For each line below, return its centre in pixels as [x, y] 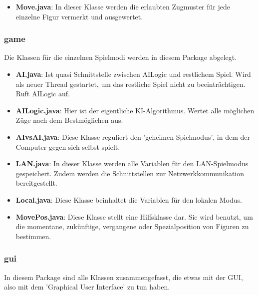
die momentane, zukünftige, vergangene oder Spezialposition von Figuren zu [132, 226]
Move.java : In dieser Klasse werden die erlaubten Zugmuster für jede [123, 6]
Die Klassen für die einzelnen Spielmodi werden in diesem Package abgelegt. [121, 57]
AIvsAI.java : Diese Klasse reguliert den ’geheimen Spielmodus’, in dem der [133, 137]
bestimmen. [33, 236]
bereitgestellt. [36, 183]
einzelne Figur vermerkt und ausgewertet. [79, 16]
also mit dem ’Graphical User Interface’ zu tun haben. [87, 287]
